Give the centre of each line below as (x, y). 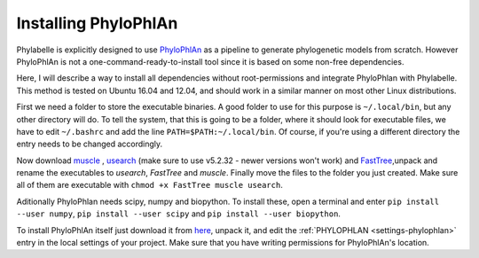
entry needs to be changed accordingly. (90, 144)
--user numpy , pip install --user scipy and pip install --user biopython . (179, 214)
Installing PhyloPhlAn (97, 23)
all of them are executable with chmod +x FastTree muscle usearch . (149, 185)
